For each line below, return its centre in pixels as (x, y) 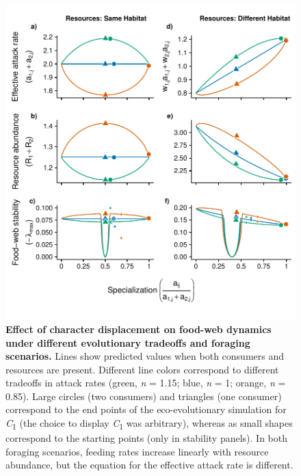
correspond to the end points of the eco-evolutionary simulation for (146, 409)
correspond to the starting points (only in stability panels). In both (147, 438)
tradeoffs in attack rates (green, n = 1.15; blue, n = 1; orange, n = (146, 383)
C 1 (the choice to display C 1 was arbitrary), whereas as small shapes (149, 424)
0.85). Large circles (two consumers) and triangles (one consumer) (144, 396)
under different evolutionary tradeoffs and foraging (128, 342)
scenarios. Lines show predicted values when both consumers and (145, 356)
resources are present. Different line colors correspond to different (142, 369)
